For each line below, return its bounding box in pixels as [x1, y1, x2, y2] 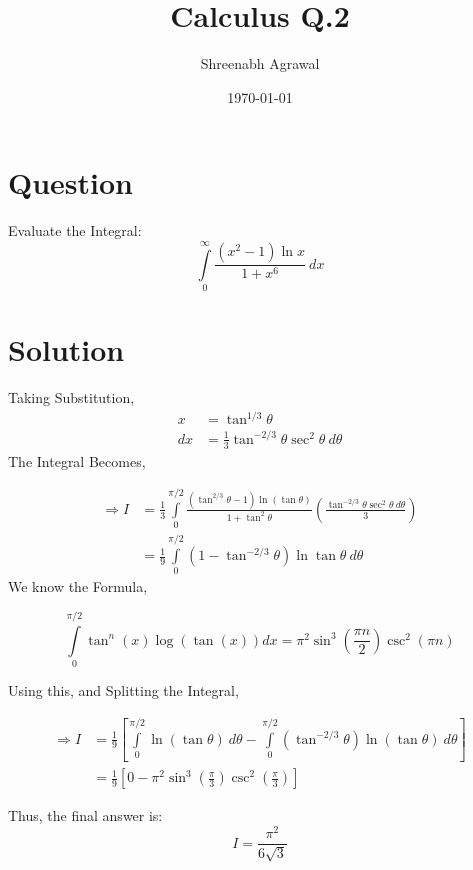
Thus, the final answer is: [8, 805, 163, 826]
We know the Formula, [8, 576, 148, 597]
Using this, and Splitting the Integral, [8, 680, 239, 701]
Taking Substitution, [8, 387, 135, 408]
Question [8, 162, 133, 203]
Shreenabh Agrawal [200, 53, 320, 74]
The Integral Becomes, [8, 450, 146, 471]
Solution [8, 329, 125, 370]
